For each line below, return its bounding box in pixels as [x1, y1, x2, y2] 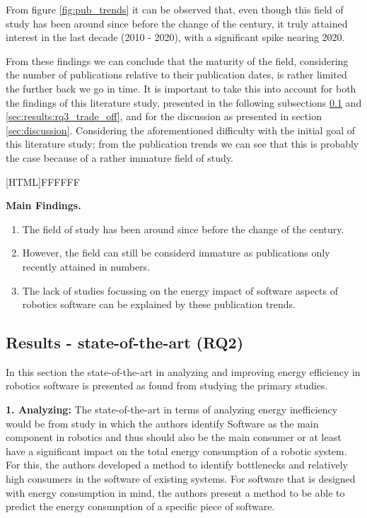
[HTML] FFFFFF [6, 174, 80, 189]
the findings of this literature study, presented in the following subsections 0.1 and [6, 95, 362, 110]
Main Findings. [6, 198, 81, 213]
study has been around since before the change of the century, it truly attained [6, 16, 348, 30]
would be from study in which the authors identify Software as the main [6, 416, 319, 430]
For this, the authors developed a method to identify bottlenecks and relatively [6, 457, 348, 472]
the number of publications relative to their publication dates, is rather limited [6, 67, 347, 82]
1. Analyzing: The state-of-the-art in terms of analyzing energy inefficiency [6, 402, 338, 417]
